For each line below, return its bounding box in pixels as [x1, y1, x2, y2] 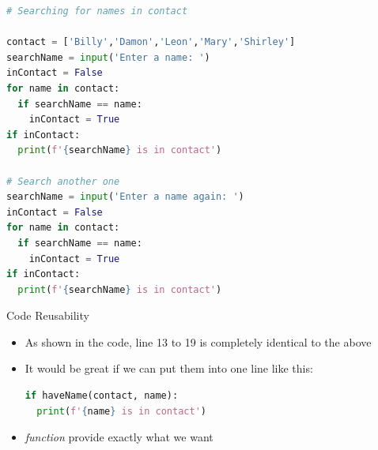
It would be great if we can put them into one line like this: [25, 360, 313, 377]
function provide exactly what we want [25, 429, 214, 445]
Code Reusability [6, 307, 89, 324]
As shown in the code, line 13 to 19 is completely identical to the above [25, 333, 372, 350]
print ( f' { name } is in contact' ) [36, 405, 206, 417]
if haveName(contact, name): [25, 390, 179, 402]
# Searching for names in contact [6, 6, 188, 17]
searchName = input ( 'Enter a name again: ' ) [6, 191, 244, 203]
